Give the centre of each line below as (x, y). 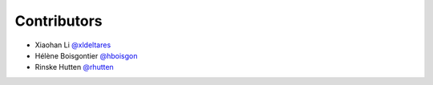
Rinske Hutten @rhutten (74, 67)
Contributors (59, 21)
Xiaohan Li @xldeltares (73, 45)
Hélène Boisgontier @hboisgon (86, 55)
